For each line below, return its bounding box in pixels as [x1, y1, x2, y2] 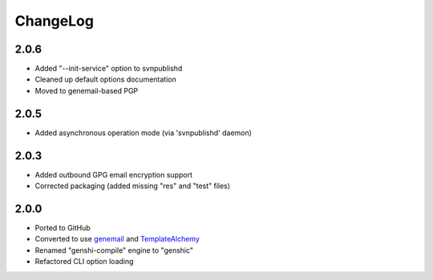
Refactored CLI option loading [34, 257, 134, 266]
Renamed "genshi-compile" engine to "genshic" [34, 245, 194, 255]
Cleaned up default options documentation [34, 74, 176, 84]
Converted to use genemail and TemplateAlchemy [34, 234, 200, 244]
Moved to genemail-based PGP [34, 86, 139, 95]
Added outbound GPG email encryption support [34, 170, 192, 179]
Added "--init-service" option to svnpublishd [34, 64, 183, 74]
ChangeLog [14, 12, 94, 30]
